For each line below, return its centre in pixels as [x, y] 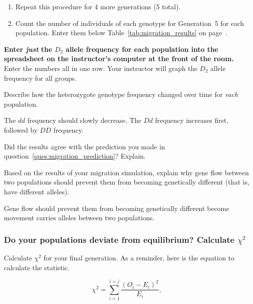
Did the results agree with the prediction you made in [84, 146]
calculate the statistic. [37, 267]
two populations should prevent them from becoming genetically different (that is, [127, 182]
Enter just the [28, 49]
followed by [21, 129]
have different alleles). [37, 191]
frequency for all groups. [40, 78]
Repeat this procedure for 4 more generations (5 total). [98, 6]
